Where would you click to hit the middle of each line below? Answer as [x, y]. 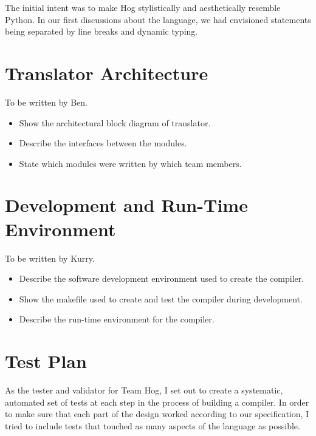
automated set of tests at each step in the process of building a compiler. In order [157, 402]
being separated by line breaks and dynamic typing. [101, 31]
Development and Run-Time [126, 205]
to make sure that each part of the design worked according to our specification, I [157, 414]
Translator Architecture [107, 73]
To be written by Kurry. [50, 258]
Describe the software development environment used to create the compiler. [162, 278]
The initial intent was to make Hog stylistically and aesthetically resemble [143, 7]
